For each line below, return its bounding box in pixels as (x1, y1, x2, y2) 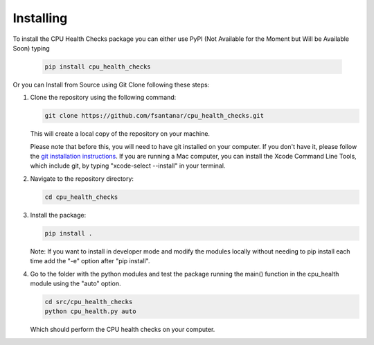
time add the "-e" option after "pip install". (30, 257, 150, 265)
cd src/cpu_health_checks (44, 298, 133, 306)
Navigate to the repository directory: (30, 174, 134, 183)
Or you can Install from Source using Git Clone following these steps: (12, 80, 210, 89)
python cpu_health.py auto (44, 308, 136, 315)
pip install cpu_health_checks (44, 62, 152, 71)
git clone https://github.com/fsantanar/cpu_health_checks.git (44, 112, 265, 120)
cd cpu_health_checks (44, 193, 118, 201)
